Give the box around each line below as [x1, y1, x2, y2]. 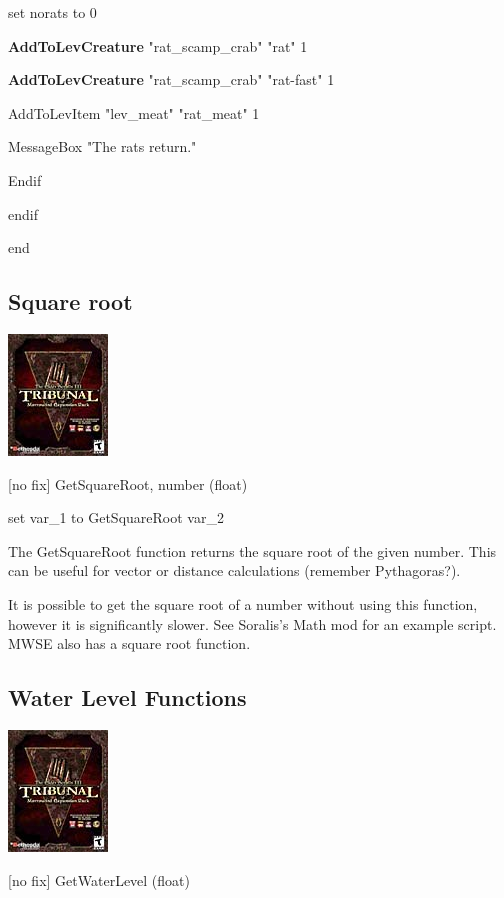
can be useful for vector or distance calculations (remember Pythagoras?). [8, 560, 461, 581]
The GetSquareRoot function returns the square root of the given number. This [8, 540, 497, 561]
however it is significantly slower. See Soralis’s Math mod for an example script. [8, 613, 497, 634]
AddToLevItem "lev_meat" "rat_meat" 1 [8, 102, 260, 123]
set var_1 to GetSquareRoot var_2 [8, 507, 224, 528]
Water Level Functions [8, 682, 247, 713]
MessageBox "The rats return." [8, 136, 197, 157]
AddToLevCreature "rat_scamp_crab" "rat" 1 [8, 35, 308, 56]
